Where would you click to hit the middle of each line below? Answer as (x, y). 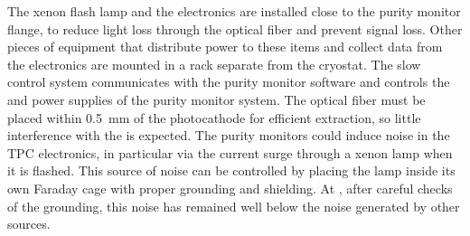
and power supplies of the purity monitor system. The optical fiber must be (216, 99)
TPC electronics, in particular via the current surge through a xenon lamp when (230, 152)
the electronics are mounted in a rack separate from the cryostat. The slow (214, 64)
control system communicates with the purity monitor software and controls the (229, 82)
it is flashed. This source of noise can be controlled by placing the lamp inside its (231, 170)
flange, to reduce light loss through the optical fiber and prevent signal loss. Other (235, 28)
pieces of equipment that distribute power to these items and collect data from (225, 47)
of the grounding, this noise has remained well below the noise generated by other (234, 206)
